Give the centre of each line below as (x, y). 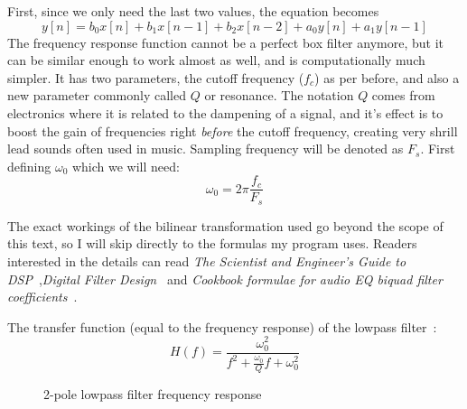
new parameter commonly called (97, 95)
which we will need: (126, 166)
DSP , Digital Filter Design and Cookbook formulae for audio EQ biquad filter (225, 279)
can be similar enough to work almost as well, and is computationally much (216, 60)
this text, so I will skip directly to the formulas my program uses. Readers (212, 243)
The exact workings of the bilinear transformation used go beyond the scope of (225, 225)
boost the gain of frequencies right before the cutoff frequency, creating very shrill (233, 130)
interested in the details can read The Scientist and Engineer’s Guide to (207, 261)
